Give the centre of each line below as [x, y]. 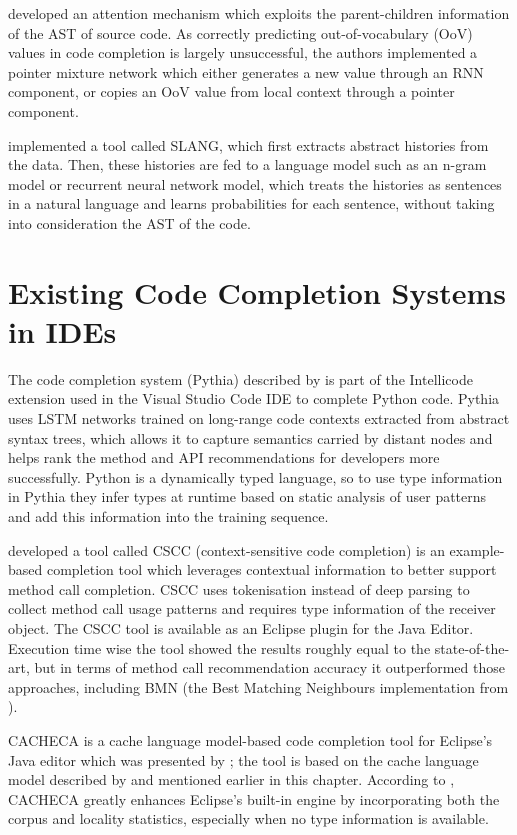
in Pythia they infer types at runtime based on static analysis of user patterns [247, 496]
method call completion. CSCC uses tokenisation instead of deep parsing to [239, 588]
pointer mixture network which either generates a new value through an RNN [246, 71]
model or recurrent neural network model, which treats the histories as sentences [255, 183]
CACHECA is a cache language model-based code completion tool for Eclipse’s [250, 739]
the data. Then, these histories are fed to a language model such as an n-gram [247, 164]
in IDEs [62, 330]
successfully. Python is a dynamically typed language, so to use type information [255, 476]
